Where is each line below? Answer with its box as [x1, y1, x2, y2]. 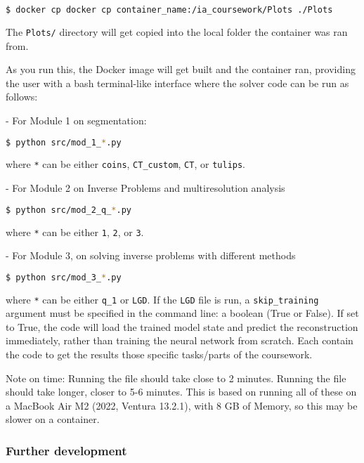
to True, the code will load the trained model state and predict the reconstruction [6, 319, 358, 334]
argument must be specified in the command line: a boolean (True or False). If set [6, 306, 359, 320]
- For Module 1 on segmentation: [6, 112, 147, 127]
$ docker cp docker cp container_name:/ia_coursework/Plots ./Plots [6, 5, 333, 15]
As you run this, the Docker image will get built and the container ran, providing [6, 62, 356, 77]
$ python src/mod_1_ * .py [6, 137, 122, 148]
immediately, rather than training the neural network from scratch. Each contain [6, 333, 353, 348]
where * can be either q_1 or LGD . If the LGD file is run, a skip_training [6, 292, 319, 306]
